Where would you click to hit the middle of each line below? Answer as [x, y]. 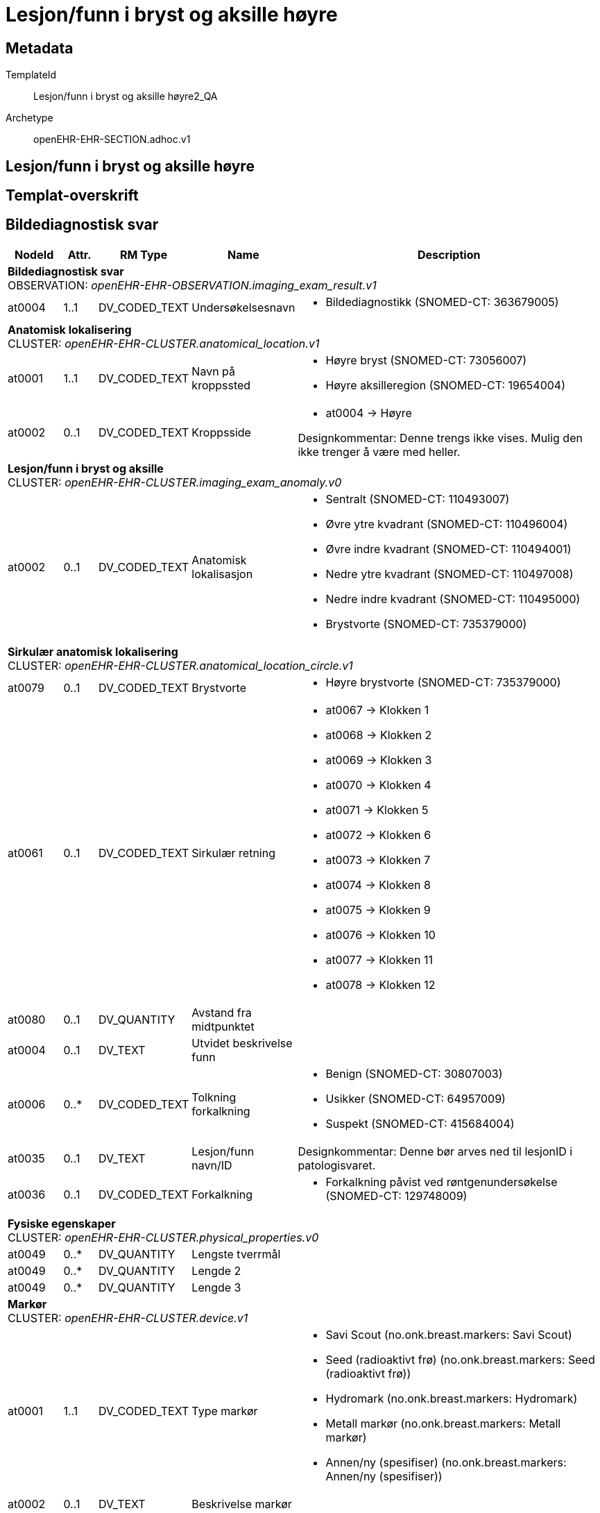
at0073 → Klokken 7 [378, 860]
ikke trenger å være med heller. [379, 451]
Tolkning [214, 1097]
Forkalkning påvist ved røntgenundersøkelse [442, 1182]
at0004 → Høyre [369, 413]
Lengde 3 [216, 1287]
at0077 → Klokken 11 [379, 960]
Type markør [225, 1411]
